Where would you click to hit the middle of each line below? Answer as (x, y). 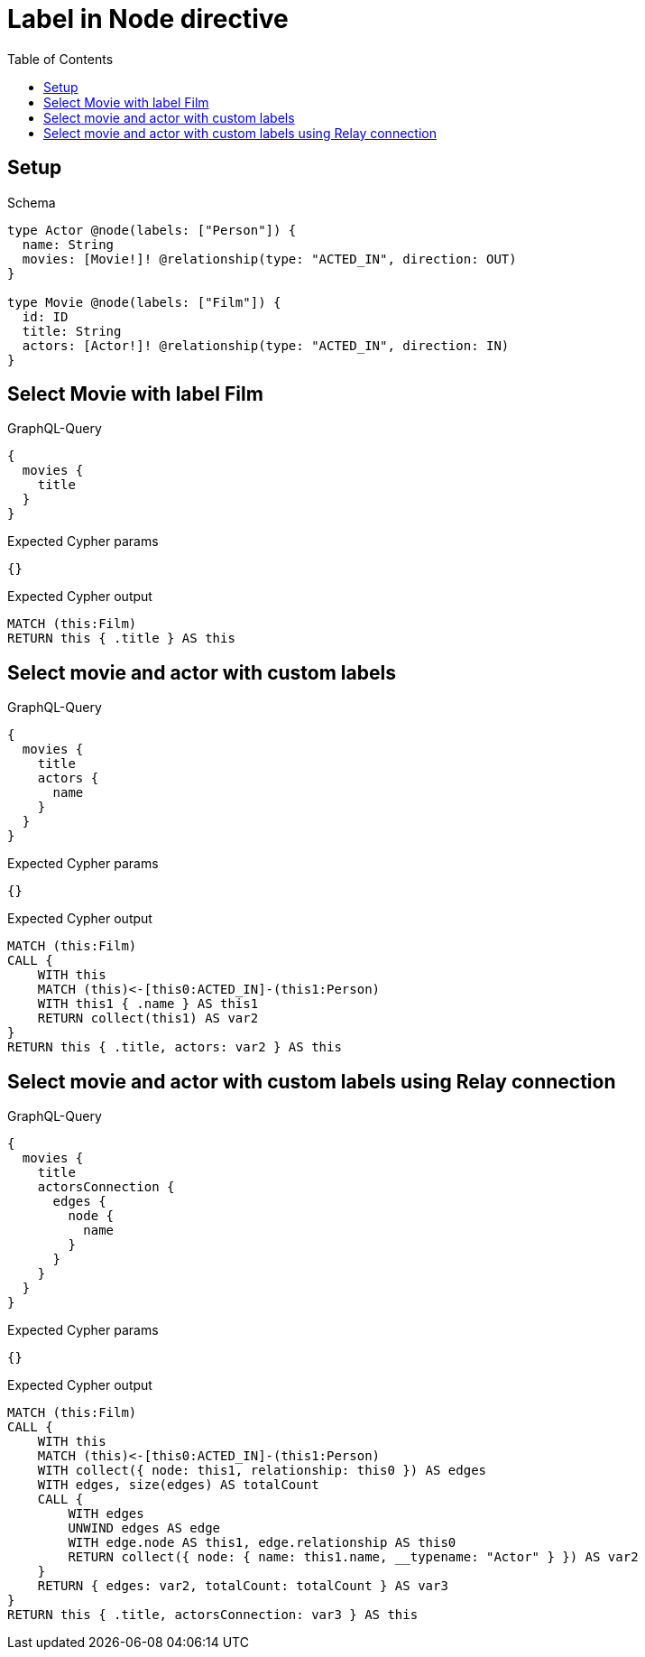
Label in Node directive (148, 19)
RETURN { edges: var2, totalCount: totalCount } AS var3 (243, 1586)
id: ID (45, 316)
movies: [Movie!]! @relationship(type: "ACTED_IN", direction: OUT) (269, 259)
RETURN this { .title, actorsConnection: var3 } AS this (213, 1615)
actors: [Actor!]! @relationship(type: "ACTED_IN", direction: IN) (266, 345)
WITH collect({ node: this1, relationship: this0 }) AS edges (262, 1471)
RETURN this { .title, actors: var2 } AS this (175, 1047)
